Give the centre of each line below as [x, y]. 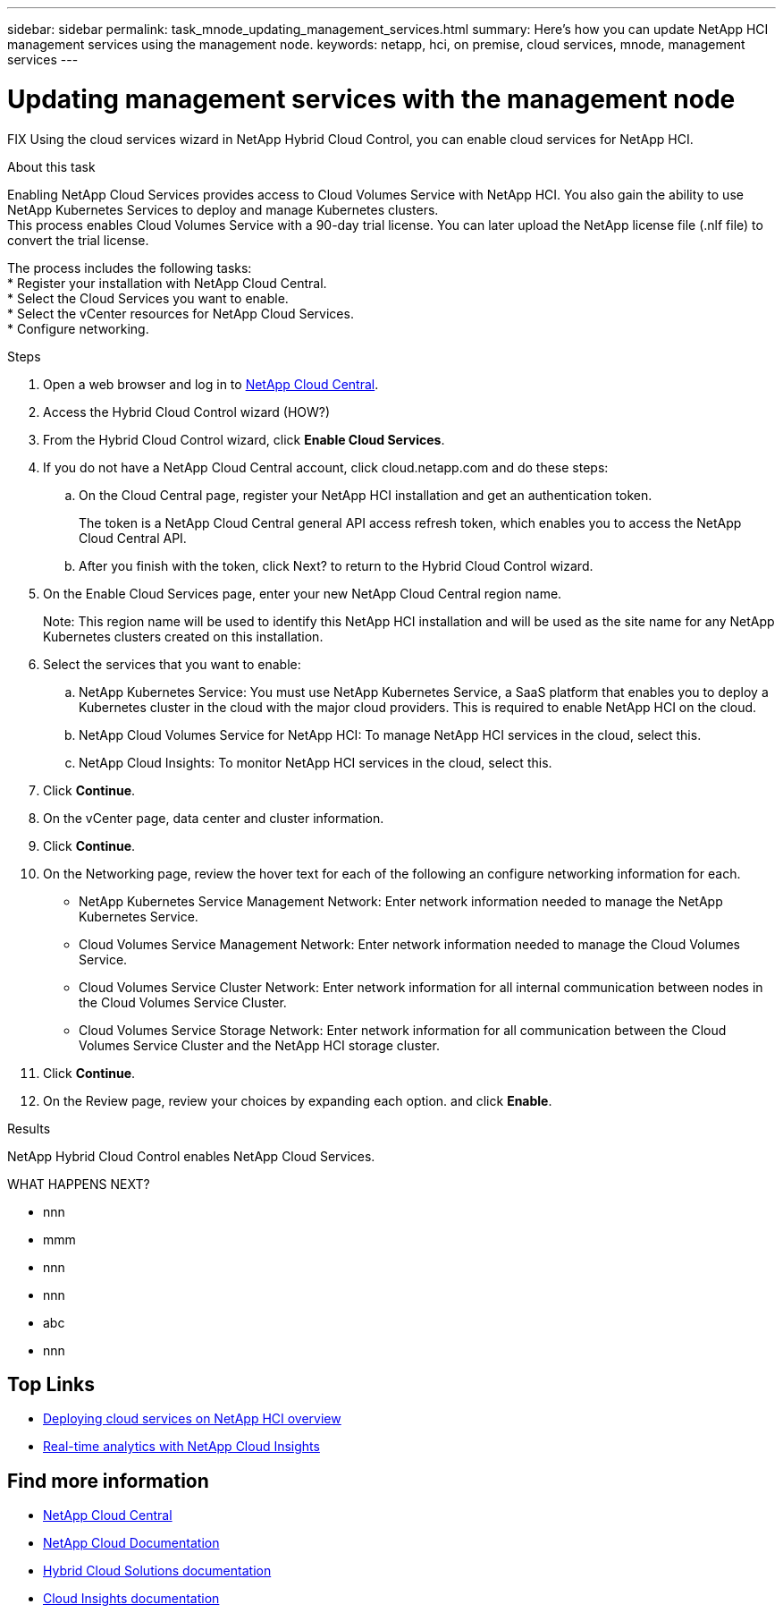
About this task [51, 166]
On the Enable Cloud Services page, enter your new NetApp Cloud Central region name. [303, 593]
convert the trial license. [78, 240]
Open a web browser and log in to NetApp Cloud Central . [211, 384]
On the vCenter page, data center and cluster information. [214, 818]
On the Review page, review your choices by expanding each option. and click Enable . [298, 1100]
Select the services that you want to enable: [172, 664]
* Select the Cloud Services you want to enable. [148, 298]
